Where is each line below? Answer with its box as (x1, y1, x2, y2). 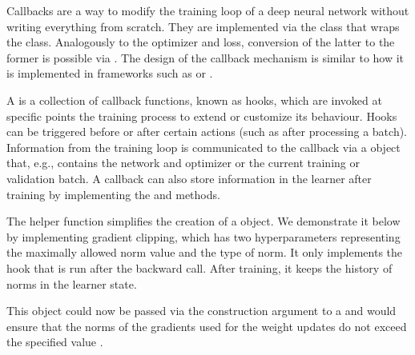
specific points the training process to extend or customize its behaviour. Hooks (6, 107, 397, 124)
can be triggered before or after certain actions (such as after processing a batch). (6, 123, 408, 140)
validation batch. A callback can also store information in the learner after (6, 170, 372, 186)
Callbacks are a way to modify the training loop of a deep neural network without (6, 2, 409, 18)
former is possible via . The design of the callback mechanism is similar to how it (6, 49, 405, 66)
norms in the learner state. (6, 275, 137, 292)
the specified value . (6, 333, 103, 350)
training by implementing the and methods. (6, 185, 220, 202)
